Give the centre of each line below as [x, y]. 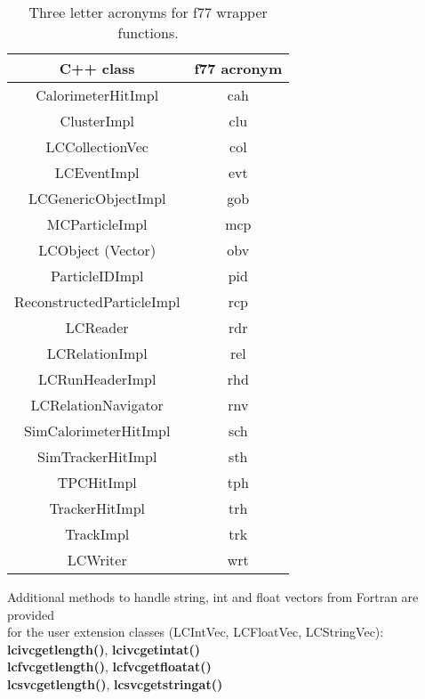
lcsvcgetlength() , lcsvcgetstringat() [115, 683]
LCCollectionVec [97, 146]
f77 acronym [238, 68]
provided [31, 614]
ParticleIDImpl [97, 276]
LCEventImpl [97, 172]
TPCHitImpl [97, 482]
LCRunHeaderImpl [97, 379]
